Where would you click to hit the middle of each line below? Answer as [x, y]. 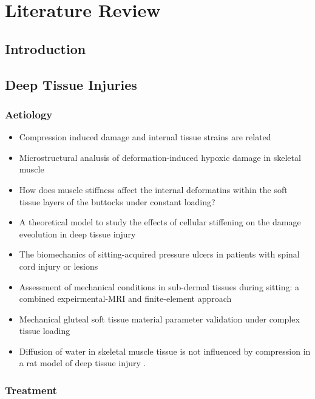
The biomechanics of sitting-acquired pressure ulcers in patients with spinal [159, 254]
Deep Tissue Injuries [71, 84]
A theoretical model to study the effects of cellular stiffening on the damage [160, 222]
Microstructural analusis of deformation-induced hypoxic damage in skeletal [160, 157]
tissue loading [45, 331]
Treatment [31, 390]
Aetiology [29, 114]
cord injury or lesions [59, 266]
